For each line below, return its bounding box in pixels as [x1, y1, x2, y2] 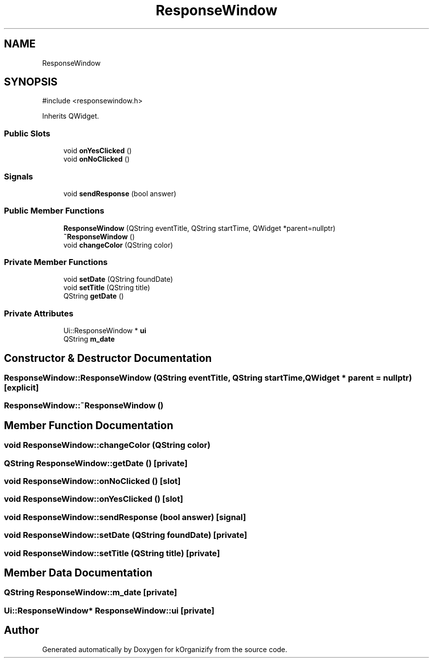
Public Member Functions [4, 206, 104, 216]
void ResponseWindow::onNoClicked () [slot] [4, 476, 181, 486]
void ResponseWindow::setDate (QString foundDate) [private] [4, 530, 247, 540]
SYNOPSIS [4, 76, 58, 88]
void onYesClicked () [63, 146, 132, 155]
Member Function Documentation [4, 419, 173, 432]
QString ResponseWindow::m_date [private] [4, 587, 177, 598]
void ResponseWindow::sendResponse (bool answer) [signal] [4, 512, 246, 522]
